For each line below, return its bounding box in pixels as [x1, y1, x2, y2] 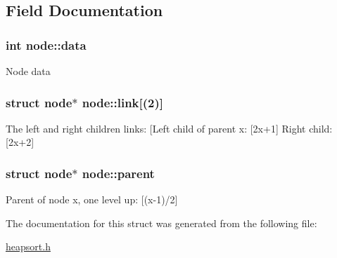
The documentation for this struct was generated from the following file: [6, 215, 317, 230]
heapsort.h [6, 239, 51, 254]
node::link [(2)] [82, 93, 164, 111]
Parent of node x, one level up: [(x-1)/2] [6, 192, 178, 207]
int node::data [6, 36, 87, 53]
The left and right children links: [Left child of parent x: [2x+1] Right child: [6, 121, 333, 135]
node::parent [82, 164, 155, 182]
